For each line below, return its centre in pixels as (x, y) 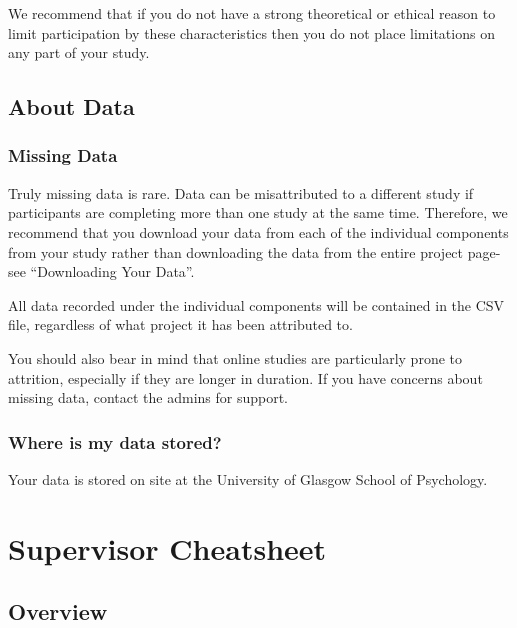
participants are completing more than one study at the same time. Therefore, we (258, 212)
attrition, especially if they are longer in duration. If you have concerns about (245, 377)
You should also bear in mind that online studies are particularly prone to (235, 357)
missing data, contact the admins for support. (148, 397)
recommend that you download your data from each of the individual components (258, 231)
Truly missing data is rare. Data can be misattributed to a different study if (241, 192)
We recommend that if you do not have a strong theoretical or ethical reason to (252, 13)
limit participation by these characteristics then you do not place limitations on (251, 32)
